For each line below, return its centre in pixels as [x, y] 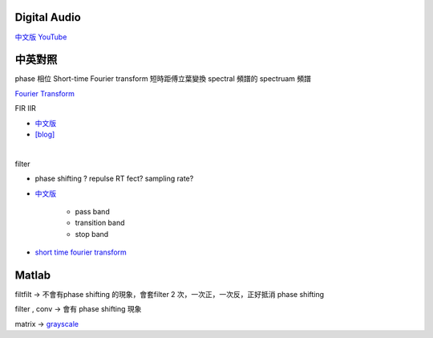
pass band [92, 211]
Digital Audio [48, 17]
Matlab [33, 275]
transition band [100, 223]
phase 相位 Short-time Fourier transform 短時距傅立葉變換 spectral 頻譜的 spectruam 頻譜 [163, 79]
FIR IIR [25, 108]
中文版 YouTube [41, 37]
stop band [92, 234]
